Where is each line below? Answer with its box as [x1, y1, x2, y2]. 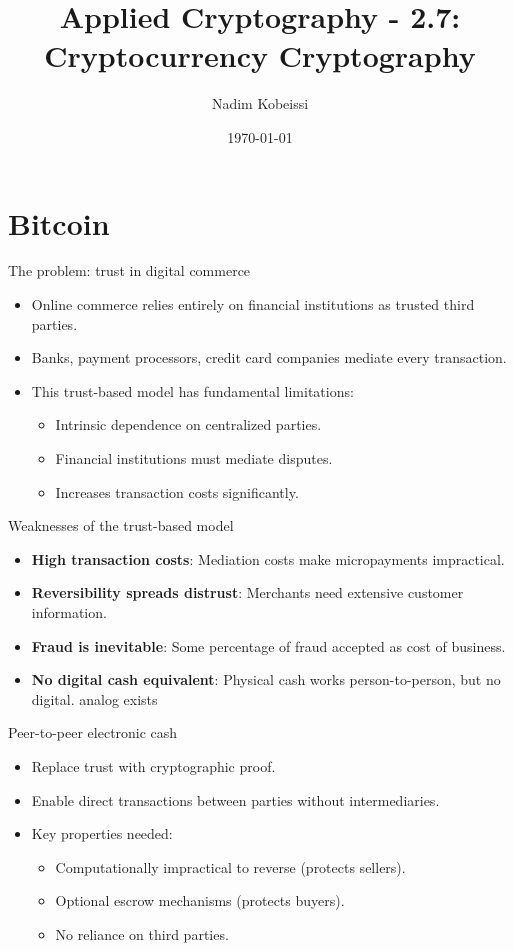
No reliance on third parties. [55, 923, 229, 944]
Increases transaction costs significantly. [55, 481, 299, 502]
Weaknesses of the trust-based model [8, 515, 234, 536]
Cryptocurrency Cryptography [44, 35, 476, 76]
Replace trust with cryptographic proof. [31, 755, 276, 776]
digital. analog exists [31, 688, 158, 709]
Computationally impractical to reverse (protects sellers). [55, 856, 406, 877]
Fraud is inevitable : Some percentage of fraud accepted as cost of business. [31, 635, 506, 656]
